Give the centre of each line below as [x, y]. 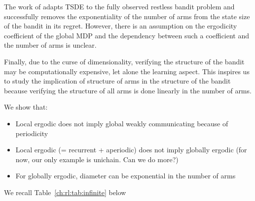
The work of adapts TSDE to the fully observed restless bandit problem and [119, 6]
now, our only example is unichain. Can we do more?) [97, 159]
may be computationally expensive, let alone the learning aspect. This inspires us [127, 71]
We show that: [26, 107]
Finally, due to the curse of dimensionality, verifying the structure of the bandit [124, 61]
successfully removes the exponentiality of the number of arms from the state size [127, 16]
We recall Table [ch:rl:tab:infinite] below [65, 192]
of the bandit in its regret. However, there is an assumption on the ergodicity [121, 26]
